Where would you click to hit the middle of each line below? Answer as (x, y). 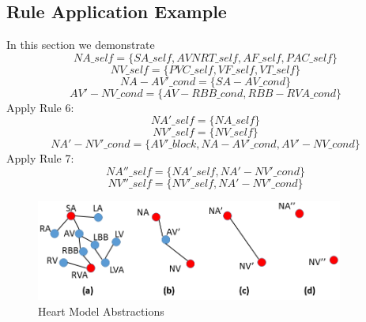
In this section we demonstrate (81, 45)
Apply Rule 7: (40, 158)
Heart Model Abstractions (101, 311)
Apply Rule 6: (40, 107)
